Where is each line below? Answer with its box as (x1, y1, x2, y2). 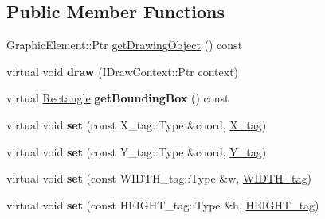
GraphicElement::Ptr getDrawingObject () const (6, 36, 243, 53)
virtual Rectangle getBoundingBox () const (6, 90, 229, 106)
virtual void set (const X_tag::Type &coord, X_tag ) (6, 116, 267, 133)
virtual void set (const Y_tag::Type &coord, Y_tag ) (6, 143, 267, 159)
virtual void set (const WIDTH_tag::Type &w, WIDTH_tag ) (6, 170, 311, 186)
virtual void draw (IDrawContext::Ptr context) (6, 63, 239, 79)
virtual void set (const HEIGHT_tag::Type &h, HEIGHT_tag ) (6, 196, 319, 213)
